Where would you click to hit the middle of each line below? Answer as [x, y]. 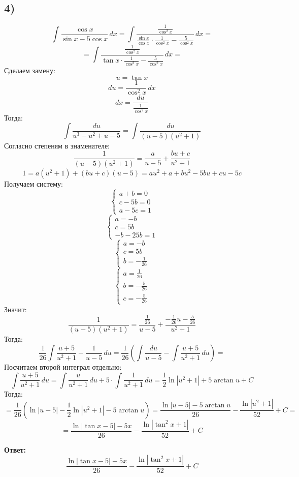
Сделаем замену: [30, 70]
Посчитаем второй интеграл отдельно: [63, 367]
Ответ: [15, 449]
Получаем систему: [34, 184]
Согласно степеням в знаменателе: [57, 145]
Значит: [15, 309]
